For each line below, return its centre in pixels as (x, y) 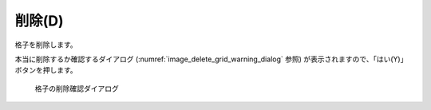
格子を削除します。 (46, 45)
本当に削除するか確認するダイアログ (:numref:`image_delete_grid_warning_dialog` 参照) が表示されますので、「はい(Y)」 (211, 59)
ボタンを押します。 (46, 70)
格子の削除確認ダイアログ (77, 88)
